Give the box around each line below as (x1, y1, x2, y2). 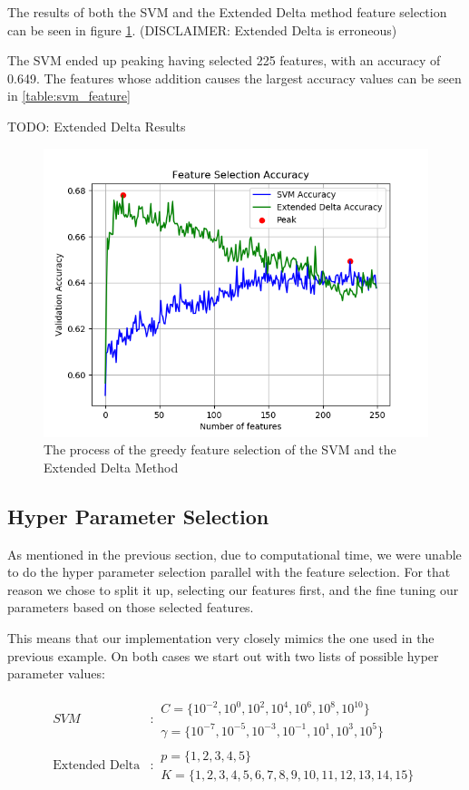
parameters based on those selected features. (7, 598, 254, 617)
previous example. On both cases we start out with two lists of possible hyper (7, 646, 439, 665)
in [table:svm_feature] (7, 86, 131, 105)
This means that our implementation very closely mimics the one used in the (7, 628, 435, 647)
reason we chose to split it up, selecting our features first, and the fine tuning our (7, 580, 459, 599)
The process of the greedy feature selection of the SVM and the (44, 440, 396, 459)
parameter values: (7, 664, 105, 683)
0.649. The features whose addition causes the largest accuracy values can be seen (7, 68, 462, 87)
